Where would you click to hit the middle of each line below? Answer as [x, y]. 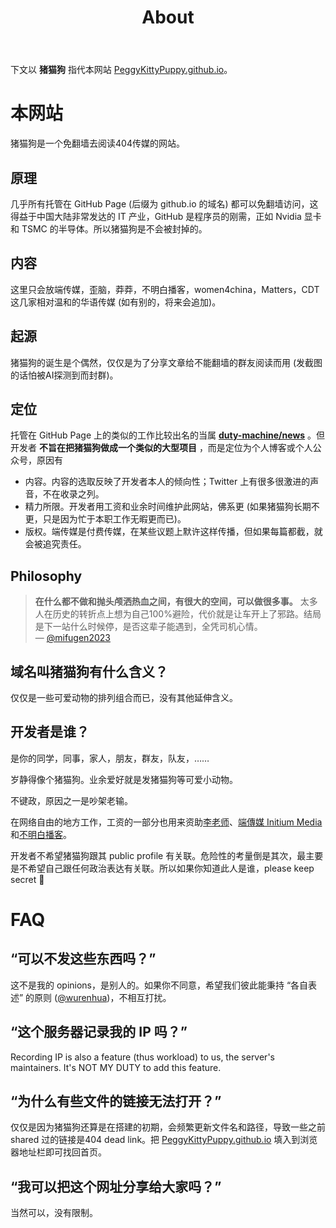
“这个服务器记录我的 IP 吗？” [99, 1032]
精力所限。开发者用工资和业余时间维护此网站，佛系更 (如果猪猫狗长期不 [172, 507]
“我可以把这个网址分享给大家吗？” [116, 1186]
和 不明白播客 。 [41, 834]
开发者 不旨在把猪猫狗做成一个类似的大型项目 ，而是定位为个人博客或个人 [161, 448]
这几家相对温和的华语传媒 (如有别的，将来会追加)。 [116, 302]
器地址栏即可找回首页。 [58, 1152]
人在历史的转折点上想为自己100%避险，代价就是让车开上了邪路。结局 [178, 614]
